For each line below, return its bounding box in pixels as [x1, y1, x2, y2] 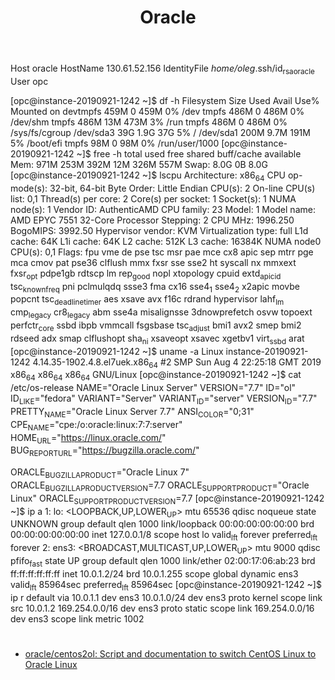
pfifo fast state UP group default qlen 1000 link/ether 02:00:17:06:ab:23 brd [10, 554, 316, 569]
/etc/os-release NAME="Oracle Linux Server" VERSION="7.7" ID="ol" [10, 382, 297, 394]
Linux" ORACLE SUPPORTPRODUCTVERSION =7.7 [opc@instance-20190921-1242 [10, 492, 325, 506]
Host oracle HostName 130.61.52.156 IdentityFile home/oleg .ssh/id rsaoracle [10, 62, 315, 76]
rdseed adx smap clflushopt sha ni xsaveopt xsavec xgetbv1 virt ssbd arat [10, 332, 305, 346]
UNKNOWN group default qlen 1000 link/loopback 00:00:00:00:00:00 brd [10, 518, 315, 530]
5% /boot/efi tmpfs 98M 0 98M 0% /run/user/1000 [10, 137, 220, 149]
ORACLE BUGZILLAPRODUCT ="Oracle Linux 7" [10, 466, 190, 480]
